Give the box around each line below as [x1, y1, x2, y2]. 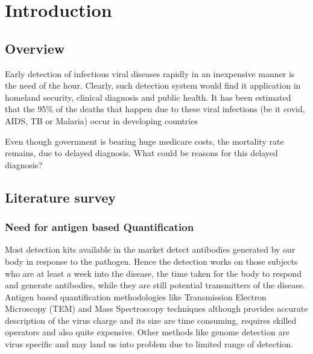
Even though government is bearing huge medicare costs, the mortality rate [5, 134, 284, 147]
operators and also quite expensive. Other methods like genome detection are [5, 326, 290, 338]
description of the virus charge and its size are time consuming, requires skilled [5, 314, 297, 326]
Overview [5, 39, 65, 57]
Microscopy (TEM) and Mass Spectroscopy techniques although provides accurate [5, 302, 308, 315]
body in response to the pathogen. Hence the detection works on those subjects [5, 254, 298, 267]
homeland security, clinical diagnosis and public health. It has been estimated [5, 90, 291, 103]
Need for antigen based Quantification [5, 220, 194, 235]
